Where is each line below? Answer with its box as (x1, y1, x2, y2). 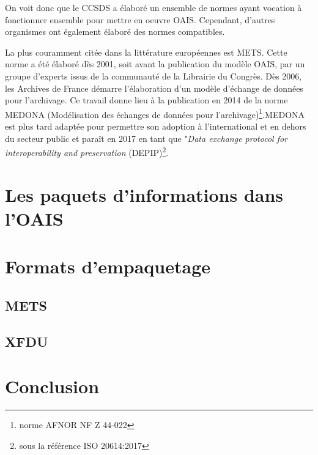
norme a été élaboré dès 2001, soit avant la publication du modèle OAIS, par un (5, 57, 305, 70)
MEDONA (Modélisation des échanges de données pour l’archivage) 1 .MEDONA (5, 106, 305, 120)
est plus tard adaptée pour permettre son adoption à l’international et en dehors (5, 120, 306, 132)
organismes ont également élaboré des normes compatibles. (5, 25, 225, 38)
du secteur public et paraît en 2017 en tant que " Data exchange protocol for (5, 131, 288, 144)
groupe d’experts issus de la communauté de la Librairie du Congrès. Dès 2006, (5, 69, 302, 82)
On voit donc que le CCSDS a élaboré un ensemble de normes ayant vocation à (5, 1, 302, 13)
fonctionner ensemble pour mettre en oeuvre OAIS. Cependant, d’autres (5, 13, 275, 26)
